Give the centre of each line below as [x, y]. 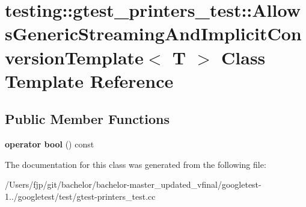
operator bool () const [50, 144]
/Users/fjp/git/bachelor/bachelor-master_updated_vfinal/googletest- [133, 184]
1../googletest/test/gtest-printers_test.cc [80, 196]
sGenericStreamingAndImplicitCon [153, 33]
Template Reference [89, 80]
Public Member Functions [87, 119]
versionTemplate [74, 57]
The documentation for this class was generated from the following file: [136, 164]
